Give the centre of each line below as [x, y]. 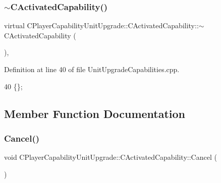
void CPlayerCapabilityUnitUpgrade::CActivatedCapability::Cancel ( [111, 157]
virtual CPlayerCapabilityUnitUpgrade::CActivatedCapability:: [101, 25]
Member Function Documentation [95, 113]
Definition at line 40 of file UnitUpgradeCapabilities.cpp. [92, 69]
